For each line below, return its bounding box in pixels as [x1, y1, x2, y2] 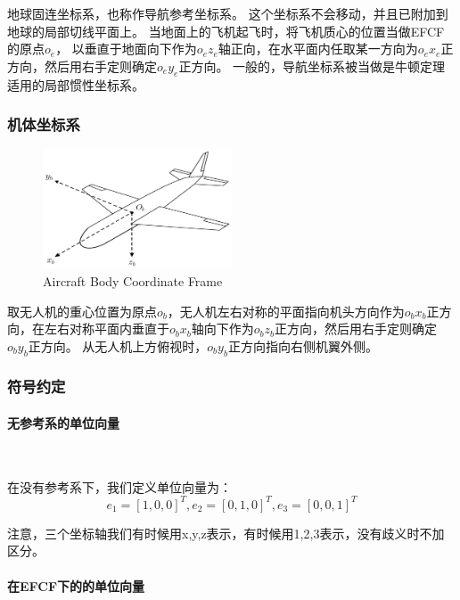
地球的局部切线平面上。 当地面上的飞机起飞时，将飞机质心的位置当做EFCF [7, 21, 445, 40]
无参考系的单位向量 [7, 413, 119, 432]
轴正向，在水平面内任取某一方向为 [218, 39, 418, 58]
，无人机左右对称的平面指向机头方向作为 [167, 301, 405, 320]
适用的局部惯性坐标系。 [7, 75, 144, 94]
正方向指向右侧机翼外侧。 [227, 336, 378, 355]
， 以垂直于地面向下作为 [55, 39, 197, 58]
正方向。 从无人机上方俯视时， [28, 336, 208, 355]
